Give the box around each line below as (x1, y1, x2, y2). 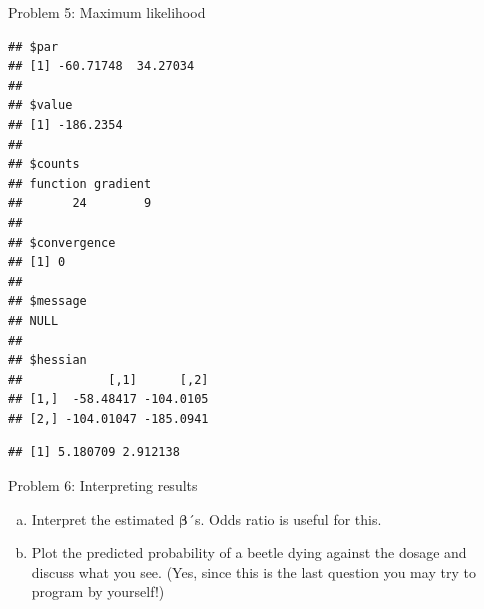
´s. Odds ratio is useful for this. (188, 508, 382, 529)
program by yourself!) (31, 581, 165, 602)
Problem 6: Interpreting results (8, 475, 198, 496)
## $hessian (8, 353, 87, 368)
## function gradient (8, 176, 152, 191)
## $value (8, 98, 73, 113)
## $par (8, 39, 59, 54)
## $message (8, 294, 87, 309)
